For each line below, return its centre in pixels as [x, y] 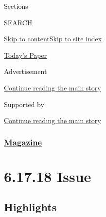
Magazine [23, 142]
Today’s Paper [26, 55]
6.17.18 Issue [48, 176]
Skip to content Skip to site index [53, 39]
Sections [16, 6]
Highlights [30, 207]
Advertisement [26, 71]
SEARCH [18, 22]
